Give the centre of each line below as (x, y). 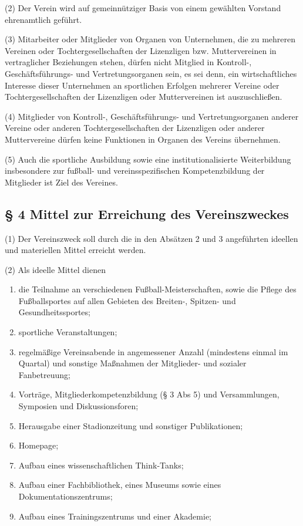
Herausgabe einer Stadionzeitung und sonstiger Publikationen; (131, 425)
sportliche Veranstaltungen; (68, 332)
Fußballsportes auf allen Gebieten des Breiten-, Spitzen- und (127, 300)
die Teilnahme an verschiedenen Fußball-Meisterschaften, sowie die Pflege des (157, 289)
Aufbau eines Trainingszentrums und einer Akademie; (115, 516)
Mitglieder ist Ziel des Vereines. (61, 182)
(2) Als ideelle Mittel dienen (55, 269)
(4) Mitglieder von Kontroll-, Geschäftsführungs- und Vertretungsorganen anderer (152, 116)
